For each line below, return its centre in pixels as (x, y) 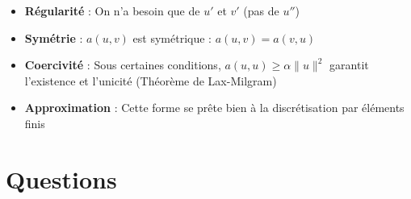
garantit (349, 65)
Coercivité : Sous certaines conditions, (123, 65)
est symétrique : (172, 37)
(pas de (261, 10)
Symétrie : (54, 37)
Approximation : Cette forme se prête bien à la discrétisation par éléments (214, 108)
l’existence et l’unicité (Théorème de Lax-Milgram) (151, 80)
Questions (61, 178)
